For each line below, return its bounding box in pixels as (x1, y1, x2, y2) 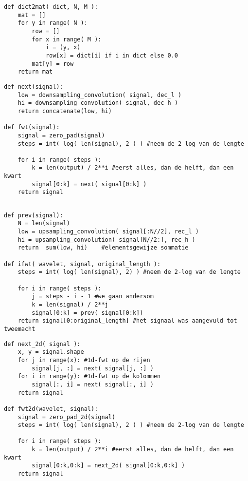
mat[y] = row (32, 60, 74, 67)
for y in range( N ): (18, 19, 88, 27)
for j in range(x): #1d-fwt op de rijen (18, 356, 150, 364)
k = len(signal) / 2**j (32, 301, 108, 308)
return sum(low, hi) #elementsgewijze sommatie (18, 244, 189, 251)
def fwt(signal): (4, 124, 60, 131)
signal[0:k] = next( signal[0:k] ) (32, 180, 147, 188)
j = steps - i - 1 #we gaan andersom (32, 293, 154, 300)
